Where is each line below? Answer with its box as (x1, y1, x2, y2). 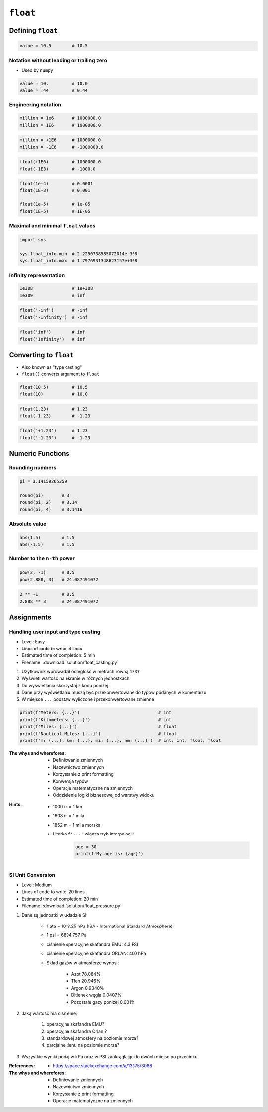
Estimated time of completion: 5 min (21, 652, 95, 658)
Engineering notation (9, 101, 62, 108)
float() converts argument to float (21, 371, 100, 377)
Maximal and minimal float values (9, 222, 96, 229)
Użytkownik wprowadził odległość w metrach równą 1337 (21, 668, 140, 674)
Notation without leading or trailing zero (9, 57, 108, 64)
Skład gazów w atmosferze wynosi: (46, 960, 119, 966)
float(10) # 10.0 (19, 391, 88, 397)
